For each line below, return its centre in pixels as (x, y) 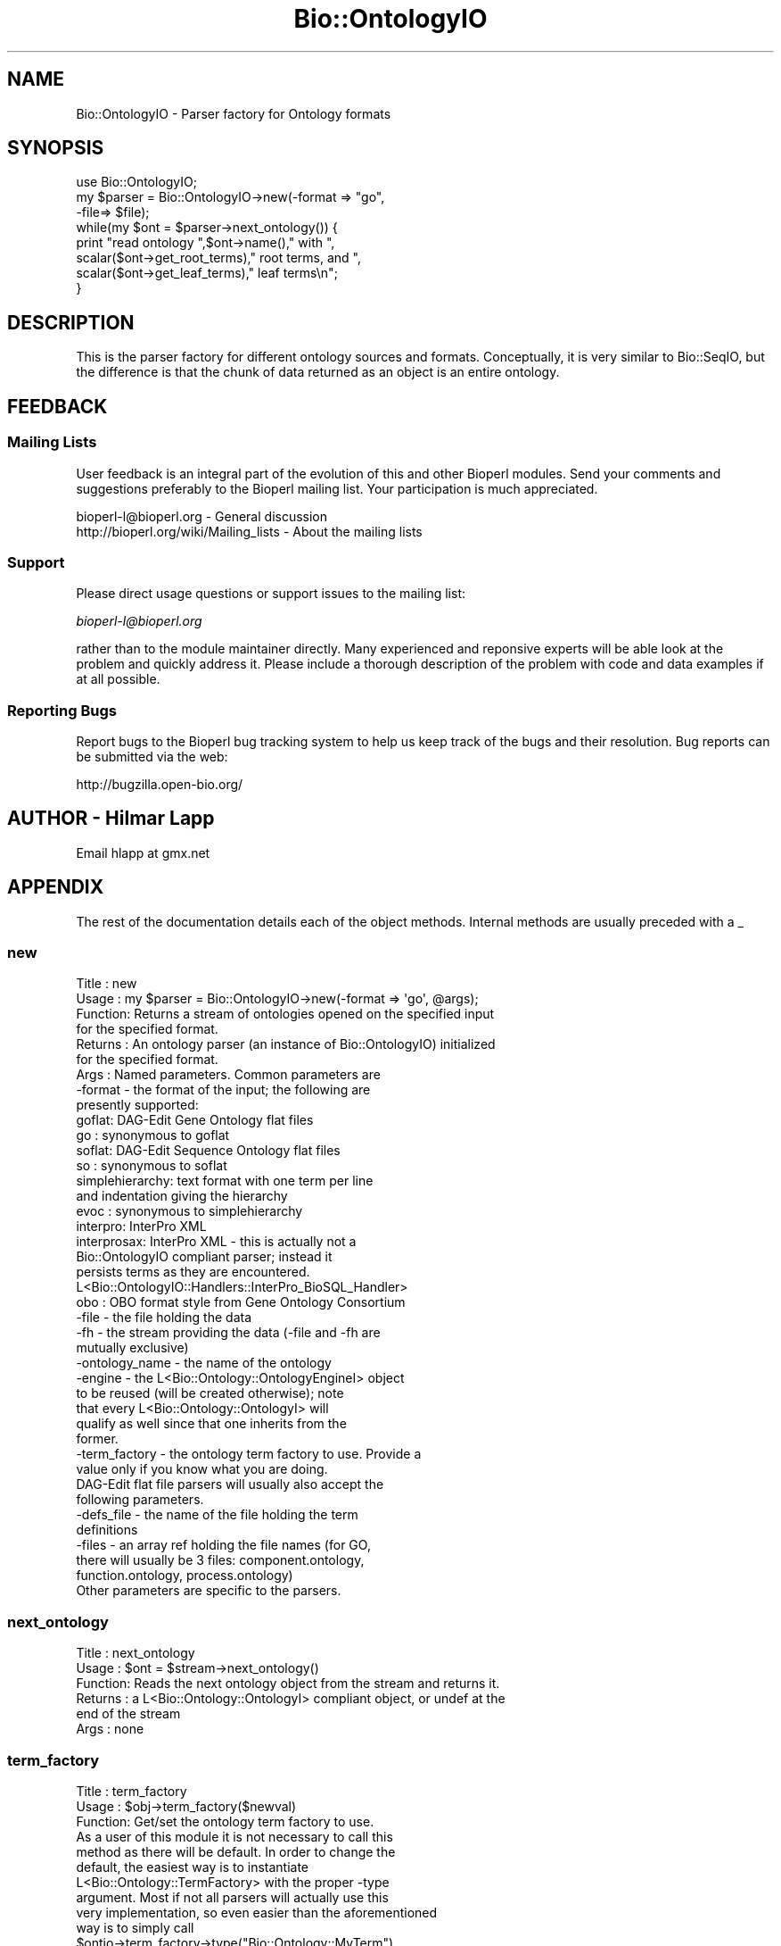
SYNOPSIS (56, 148)
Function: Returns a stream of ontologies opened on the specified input (285, 1014)
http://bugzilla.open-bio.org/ (160, 784)
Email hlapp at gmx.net (143, 852)
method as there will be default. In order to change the (236, 1851)
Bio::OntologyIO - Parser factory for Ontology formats (234, 113)
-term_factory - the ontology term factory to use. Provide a (249, 1454)
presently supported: (137, 1105)
